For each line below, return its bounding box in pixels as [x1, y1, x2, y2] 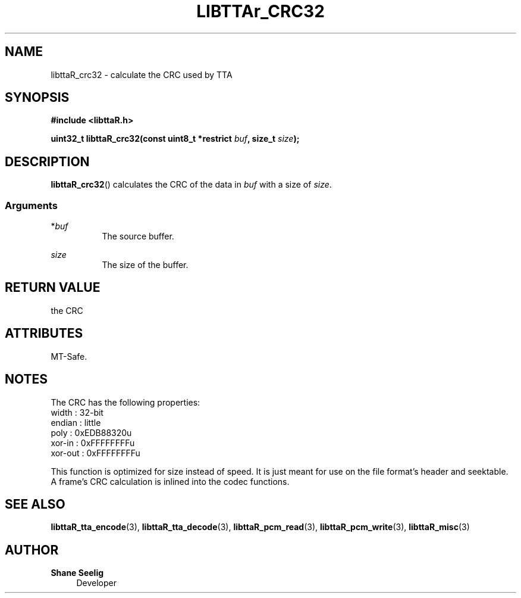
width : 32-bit [51, 407, 103, 418]
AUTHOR [5, 542, 59, 557]
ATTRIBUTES [5, 326, 83, 341]
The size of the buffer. [102, 260, 189, 270]
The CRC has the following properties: [51, 397, 200, 407]
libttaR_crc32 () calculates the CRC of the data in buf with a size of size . [51, 179, 332, 190]
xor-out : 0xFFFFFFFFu [51, 447, 140, 458]
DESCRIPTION [5, 154, 90, 169]
